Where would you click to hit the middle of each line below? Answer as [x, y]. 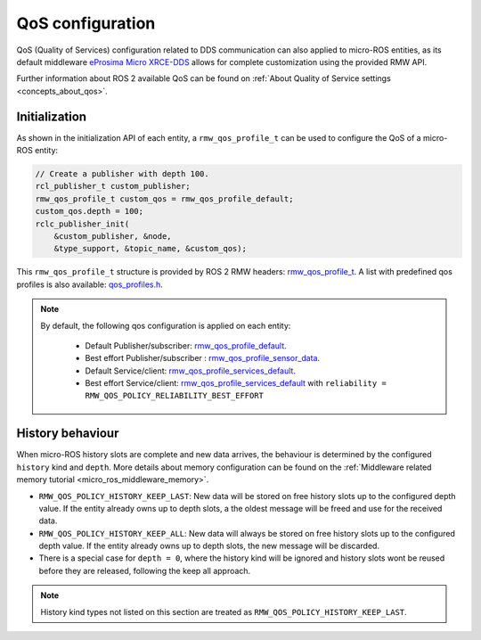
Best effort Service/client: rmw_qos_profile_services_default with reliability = [236, 383]
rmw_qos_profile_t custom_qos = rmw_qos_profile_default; [164, 199]
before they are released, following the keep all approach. [145, 570]
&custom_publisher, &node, [113, 236]
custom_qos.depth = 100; [90, 211]
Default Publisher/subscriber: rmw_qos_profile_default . [186, 345]
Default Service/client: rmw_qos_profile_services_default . [190, 371]
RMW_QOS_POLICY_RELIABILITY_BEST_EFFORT [175, 396]
